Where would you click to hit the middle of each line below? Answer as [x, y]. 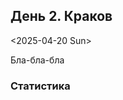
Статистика [40, 86]
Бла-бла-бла [37, 60]
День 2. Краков [61, 16]
